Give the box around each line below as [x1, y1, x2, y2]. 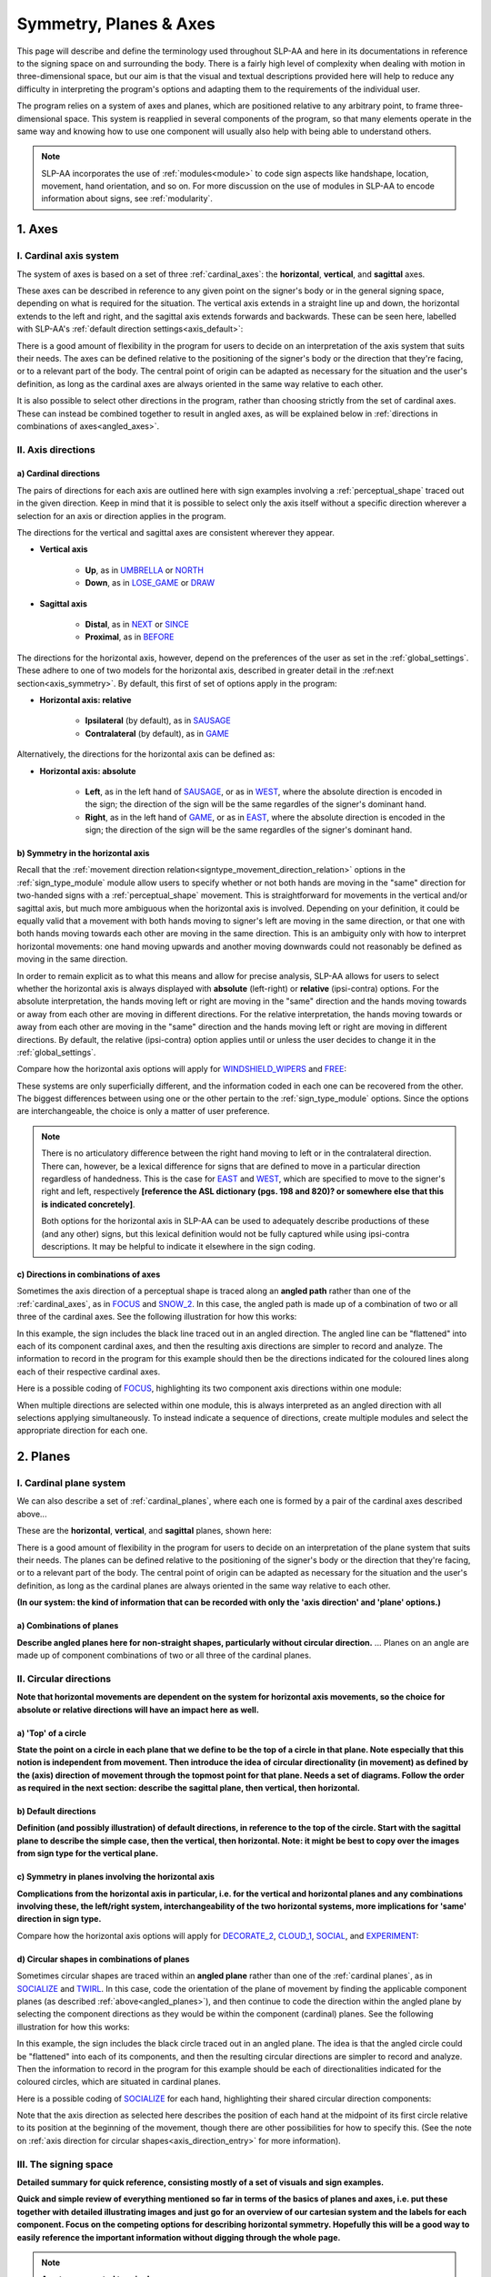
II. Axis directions [16, 443, 95, 455]
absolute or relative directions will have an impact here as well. [16, 1704, 259, 1715]
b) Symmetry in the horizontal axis [16, 848, 150, 859]
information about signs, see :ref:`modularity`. [41, 193, 214, 204]
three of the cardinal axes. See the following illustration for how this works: [16, 1312, 297, 1322]
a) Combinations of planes [16, 1620, 119, 1631]
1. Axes [16, 221, 59, 237]
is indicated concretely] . [41, 1199, 135, 1210]
